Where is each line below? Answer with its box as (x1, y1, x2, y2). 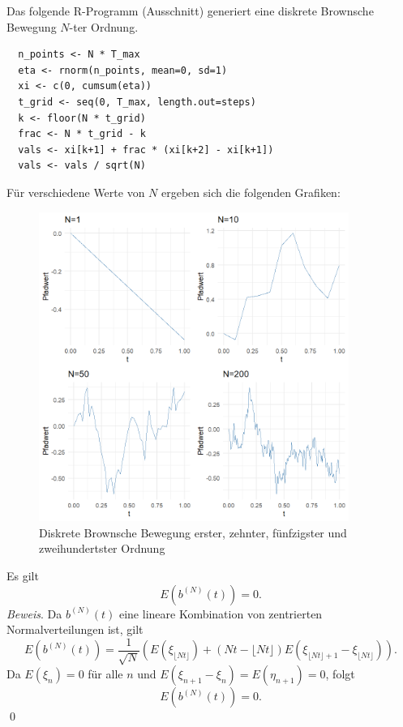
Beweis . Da (6, 605, 62, 622)
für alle (88, 665, 123, 682)
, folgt (325, 665, 355, 682)
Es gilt (6, 567, 39, 584)
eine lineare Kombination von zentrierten (118, 605, 323, 622)
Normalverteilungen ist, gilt (6, 621, 144, 638)
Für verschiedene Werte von (6, 183, 145, 200)
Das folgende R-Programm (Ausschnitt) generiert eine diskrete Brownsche (6, 2, 374, 19)
